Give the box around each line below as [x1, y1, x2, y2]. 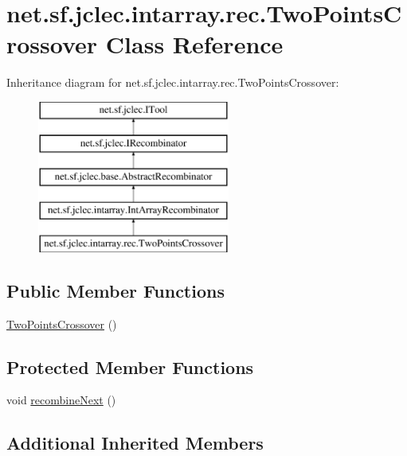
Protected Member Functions [6, 354, 254, 379]
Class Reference [105, 28, 284, 60]
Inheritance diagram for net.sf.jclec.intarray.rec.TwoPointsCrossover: [6, 74, 339, 91]
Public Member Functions [6, 278, 225, 302]
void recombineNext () [6, 392, 116, 408]
